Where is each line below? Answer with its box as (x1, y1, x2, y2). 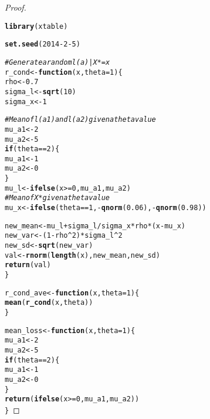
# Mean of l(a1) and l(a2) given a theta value (5, 115, 156, 124)
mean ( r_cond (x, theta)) (5, 298, 93, 307)
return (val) (5, 261, 51, 270)
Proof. (5, 1, 26, 13)
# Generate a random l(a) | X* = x (5, 58, 110, 66)
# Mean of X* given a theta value (5, 194, 110, 202)
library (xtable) (5, 22, 68, 31)
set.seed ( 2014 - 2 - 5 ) (5, 40, 80, 49)
